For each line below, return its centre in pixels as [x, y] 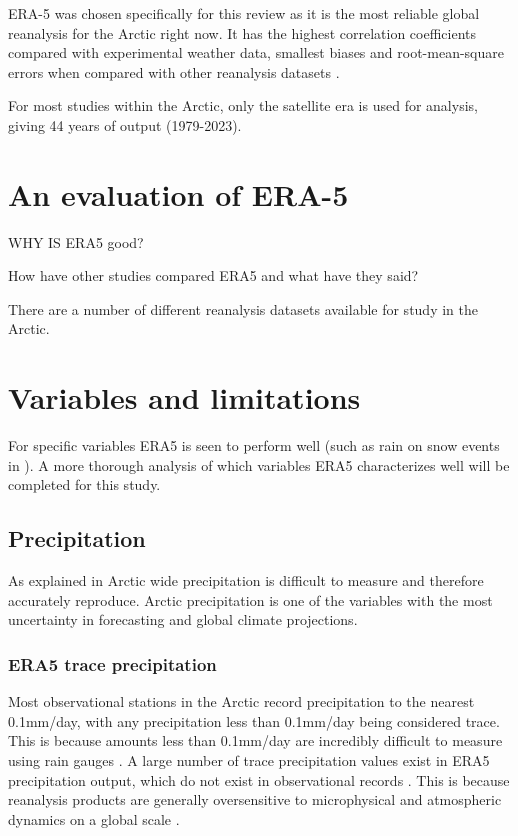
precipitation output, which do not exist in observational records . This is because [259, 779]
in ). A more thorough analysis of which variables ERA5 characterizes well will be [259, 464]
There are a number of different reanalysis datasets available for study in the [243, 308]
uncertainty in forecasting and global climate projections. [183, 619]
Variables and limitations [184, 397]
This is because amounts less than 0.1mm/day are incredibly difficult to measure [255, 740]
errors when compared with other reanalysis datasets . [174, 71]
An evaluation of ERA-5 [178, 193]
